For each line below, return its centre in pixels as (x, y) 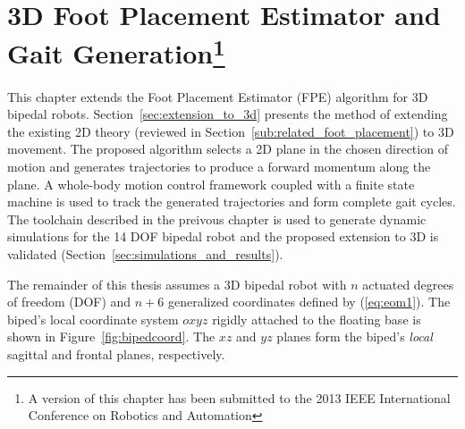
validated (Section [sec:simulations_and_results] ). (145, 253)
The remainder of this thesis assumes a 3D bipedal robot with (177, 284)
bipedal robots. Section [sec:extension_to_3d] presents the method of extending (228, 114)
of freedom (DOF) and (69, 302)
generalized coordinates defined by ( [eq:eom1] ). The (309, 302)
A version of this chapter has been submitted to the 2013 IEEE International (239, 397)
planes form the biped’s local (355, 336)
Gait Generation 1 (116, 51)
